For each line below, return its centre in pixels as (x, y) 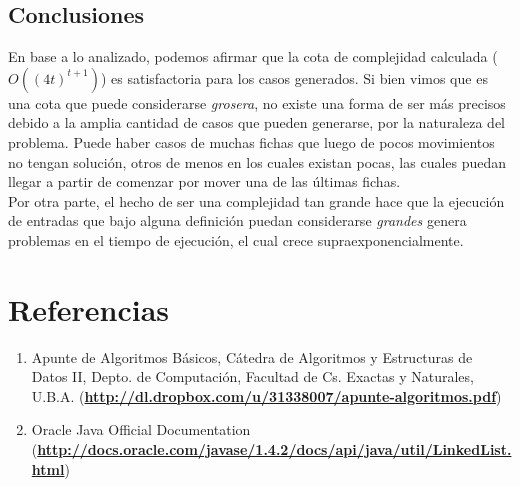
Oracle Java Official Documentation (141, 429)
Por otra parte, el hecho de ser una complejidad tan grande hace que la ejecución (256, 200)
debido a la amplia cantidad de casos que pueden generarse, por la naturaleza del (256, 122)
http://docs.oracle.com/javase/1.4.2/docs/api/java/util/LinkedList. (274, 449)
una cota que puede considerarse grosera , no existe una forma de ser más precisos (257, 102)
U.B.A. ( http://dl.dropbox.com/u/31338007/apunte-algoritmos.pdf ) (266, 395)
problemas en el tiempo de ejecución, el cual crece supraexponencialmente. (236, 239)
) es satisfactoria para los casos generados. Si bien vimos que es (294, 77)
